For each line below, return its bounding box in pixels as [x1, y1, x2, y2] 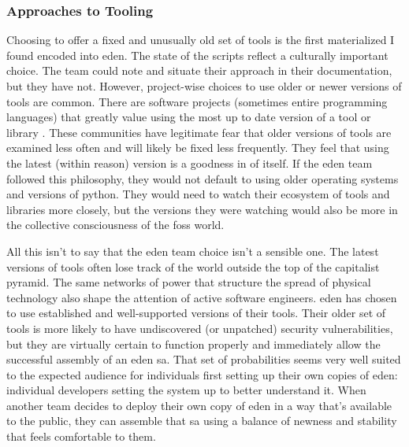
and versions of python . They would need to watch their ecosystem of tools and [6, 186, 390, 202]
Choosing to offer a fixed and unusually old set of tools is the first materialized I [6, 31, 395, 48]
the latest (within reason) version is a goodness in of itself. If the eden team [6, 154, 373, 171]
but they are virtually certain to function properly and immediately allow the [6, 335, 381, 352]
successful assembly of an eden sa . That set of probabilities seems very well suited [6, 351, 401, 368]
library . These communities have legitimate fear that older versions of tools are [6, 124, 392, 140]
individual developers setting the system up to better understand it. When [6, 382, 366, 398]
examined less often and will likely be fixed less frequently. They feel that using [6, 139, 389, 156]
